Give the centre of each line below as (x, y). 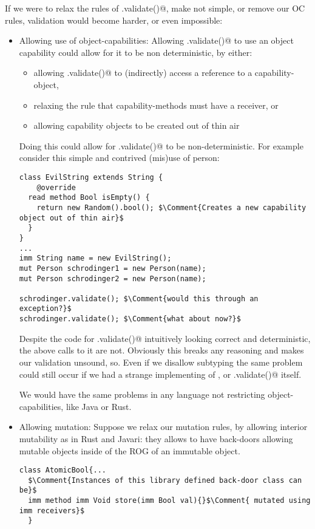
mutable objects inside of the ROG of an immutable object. (130, 450)
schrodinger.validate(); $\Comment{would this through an (139, 299)
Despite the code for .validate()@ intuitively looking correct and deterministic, (165, 338)
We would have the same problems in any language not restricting (142, 394)
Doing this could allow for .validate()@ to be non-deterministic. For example (161, 145)
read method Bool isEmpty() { (89, 198)
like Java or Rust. (99, 406)
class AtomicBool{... (63, 470)
